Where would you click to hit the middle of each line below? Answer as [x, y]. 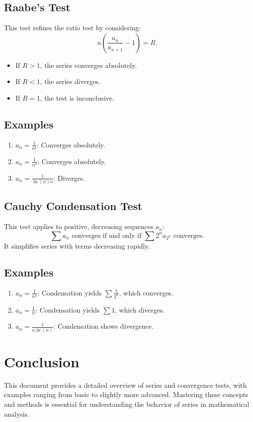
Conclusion [42, 361]
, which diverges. [140, 309]
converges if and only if [106, 236]
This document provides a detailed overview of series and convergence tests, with [126, 385]
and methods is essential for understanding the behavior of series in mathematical [127, 404]
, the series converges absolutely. [89, 65]
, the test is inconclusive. [77, 97]
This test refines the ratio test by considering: [72, 28]
